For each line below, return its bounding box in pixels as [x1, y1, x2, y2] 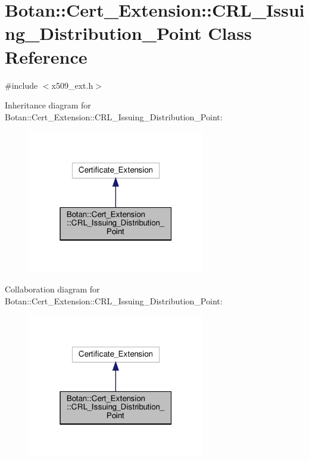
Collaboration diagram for [5, 282, 100, 295]
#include [5, 79, 38, 91]
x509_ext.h [51, 79, 93, 91]
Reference [5, 44, 88, 68]
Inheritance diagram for [5, 99, 91, 111]
